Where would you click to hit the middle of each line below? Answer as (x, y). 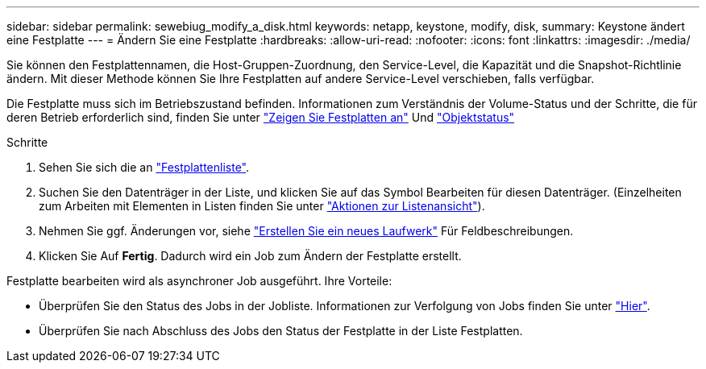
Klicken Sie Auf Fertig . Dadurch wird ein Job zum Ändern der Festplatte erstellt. (250, 256)
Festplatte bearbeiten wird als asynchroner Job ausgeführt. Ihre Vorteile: (199, 281)
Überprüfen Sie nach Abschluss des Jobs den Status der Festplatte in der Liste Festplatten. (281, 331)
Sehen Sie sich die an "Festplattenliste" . (144, 167)
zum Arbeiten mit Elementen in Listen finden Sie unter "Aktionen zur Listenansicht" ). (262, 206)
